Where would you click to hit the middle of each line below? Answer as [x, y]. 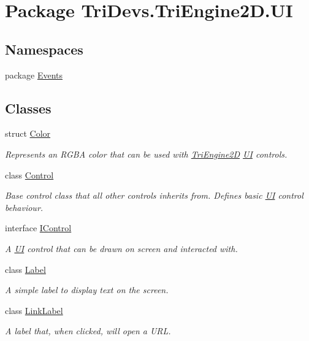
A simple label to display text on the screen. [87, 290]
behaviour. [24, 207]
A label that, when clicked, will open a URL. [88, 331]
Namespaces [44, 49]
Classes [28, 108]
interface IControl [38, 228]
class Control [29, 174]
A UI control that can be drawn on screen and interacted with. [121, 248]
